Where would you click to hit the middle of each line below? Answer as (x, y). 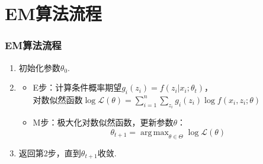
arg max (154, 133)
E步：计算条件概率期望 (77, 87)
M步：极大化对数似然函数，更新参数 (103, 122)
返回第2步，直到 (50, 152)
